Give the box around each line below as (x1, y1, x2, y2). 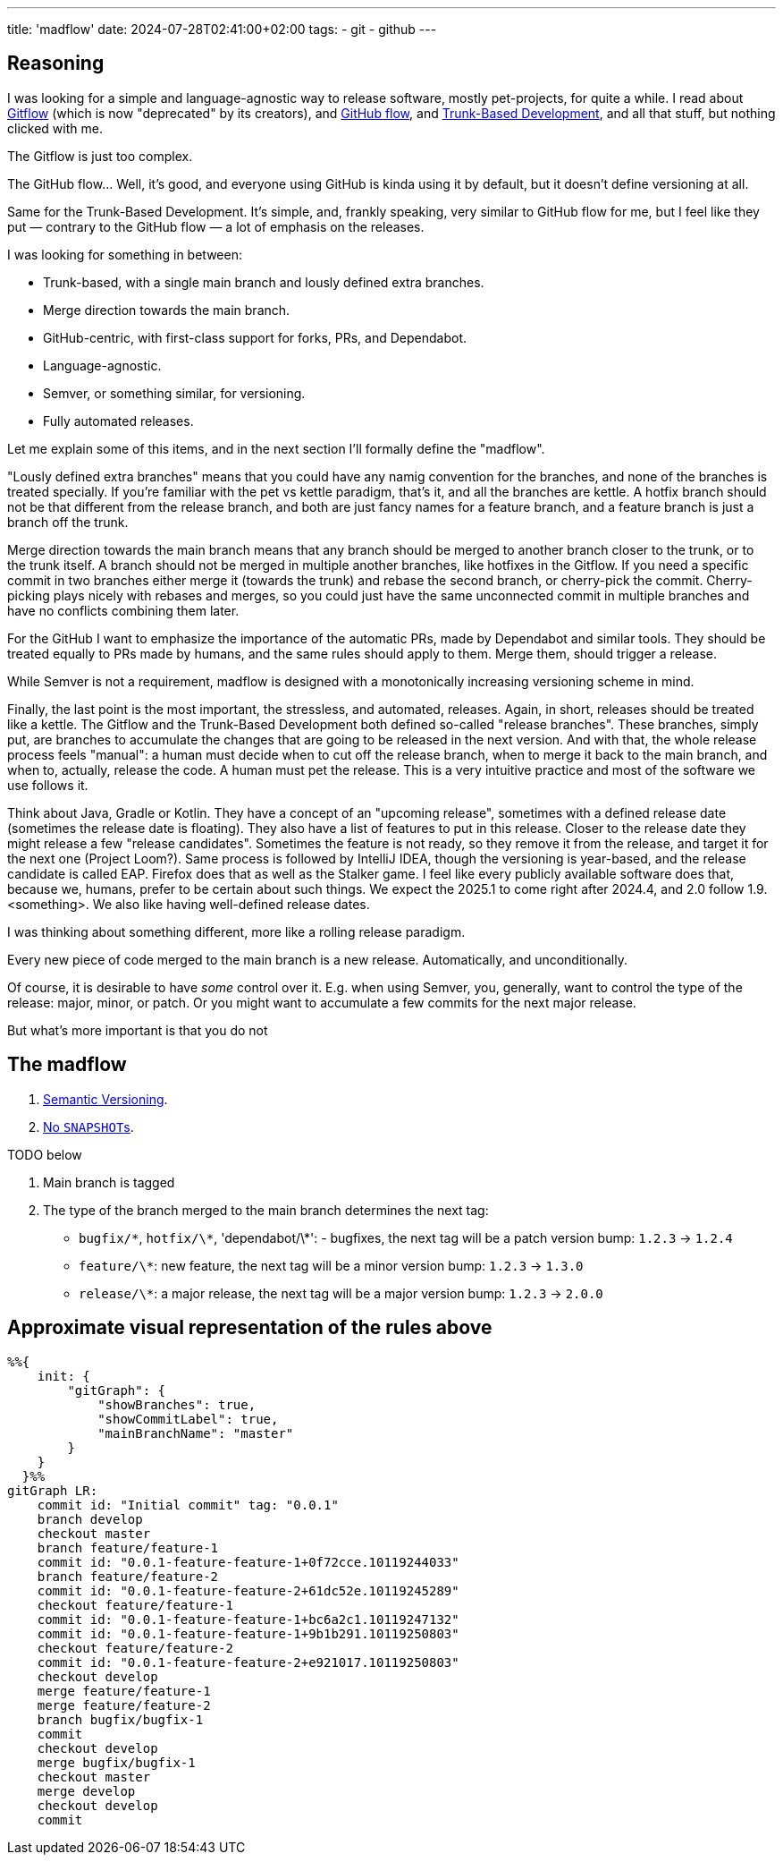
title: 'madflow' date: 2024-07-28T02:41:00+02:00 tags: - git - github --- (7, 21, 437, 37)
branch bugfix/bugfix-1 (37, 1712, 204, 1727)
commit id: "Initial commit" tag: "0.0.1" (37, 1497, 339, 1512)
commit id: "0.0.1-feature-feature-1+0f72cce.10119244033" (37, 1554, 459, 1569)
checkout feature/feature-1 (37, 1597, 233, 1612)
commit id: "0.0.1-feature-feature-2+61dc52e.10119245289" (37, 1583, 459, 1598)
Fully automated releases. (43, 412, 194, 429)
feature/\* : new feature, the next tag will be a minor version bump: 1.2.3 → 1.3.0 (79, 1257, 584, 1273)
